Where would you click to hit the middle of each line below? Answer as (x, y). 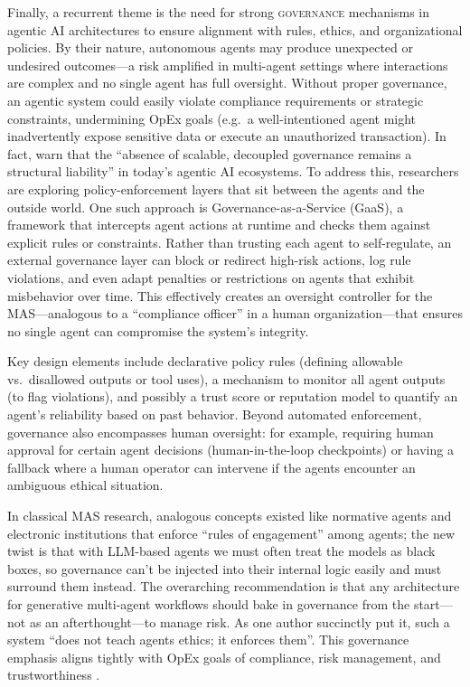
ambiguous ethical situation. (85, 485)
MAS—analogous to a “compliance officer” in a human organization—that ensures (235, 313)
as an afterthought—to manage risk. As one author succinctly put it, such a (240, 621)
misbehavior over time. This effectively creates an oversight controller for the (220, 295)
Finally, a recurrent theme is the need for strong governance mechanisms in (219, 12)
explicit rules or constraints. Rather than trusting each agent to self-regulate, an (230, 242)
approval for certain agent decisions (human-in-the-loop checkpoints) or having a (230, 450)
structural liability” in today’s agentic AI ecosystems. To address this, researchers (233, 171)
